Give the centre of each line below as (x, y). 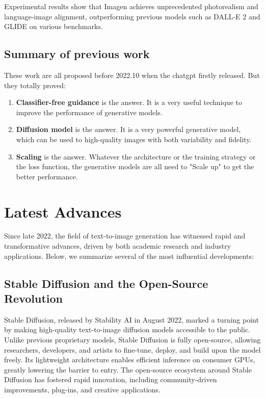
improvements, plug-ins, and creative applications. (82, 389)
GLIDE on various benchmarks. (54, 26)
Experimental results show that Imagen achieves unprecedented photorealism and (131, 6)
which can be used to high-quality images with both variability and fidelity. (134, 139)
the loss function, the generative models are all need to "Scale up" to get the (135, 166)
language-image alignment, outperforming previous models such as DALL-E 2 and (132, 16)
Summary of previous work (77, 54)
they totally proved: (35, 85)
